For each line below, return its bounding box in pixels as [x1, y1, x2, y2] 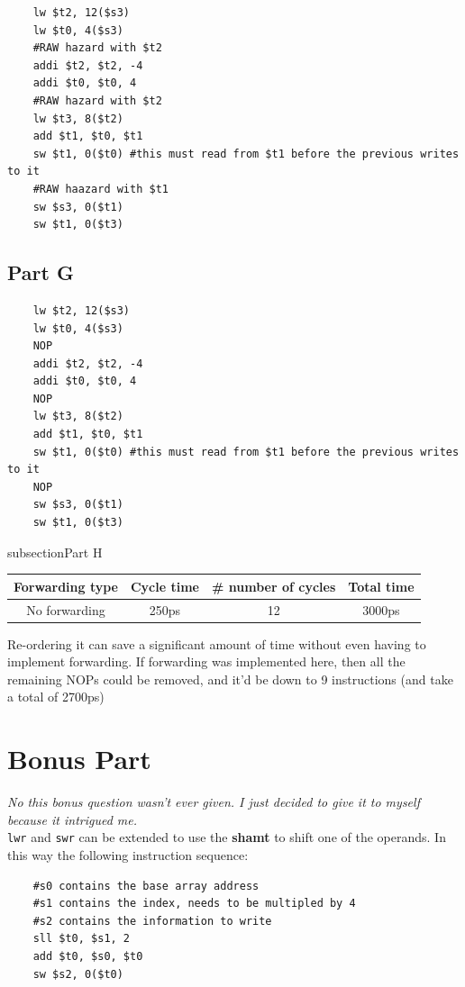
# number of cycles [212, 576, 336, 595]
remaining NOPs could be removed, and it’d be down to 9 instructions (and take [7, 669, 453, 688]
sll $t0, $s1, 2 [32, 932, 131, 946]
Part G [7, 258, 74, 286]
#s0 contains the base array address [32, 879, 260, 892]
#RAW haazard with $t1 [32, 182, 169, 195]
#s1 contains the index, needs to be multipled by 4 [32, 897, 356, 910]
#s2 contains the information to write [32, 914, 272, 928]
